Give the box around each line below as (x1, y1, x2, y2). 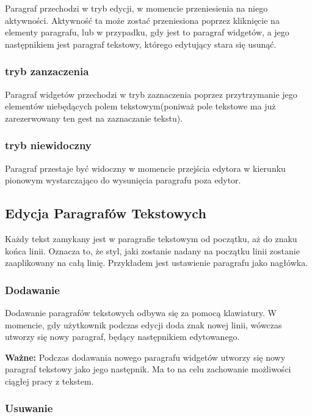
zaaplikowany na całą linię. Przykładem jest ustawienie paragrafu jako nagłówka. (5, 256, 308, 269)
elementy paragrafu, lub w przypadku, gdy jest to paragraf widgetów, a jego (5, 26, 289, 39)
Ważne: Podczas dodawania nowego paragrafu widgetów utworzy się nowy (5, 350, 286, 363)
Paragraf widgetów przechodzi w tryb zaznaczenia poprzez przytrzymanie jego (5, 87, 297, 100)
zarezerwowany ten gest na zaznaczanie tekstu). (5, 111, 183, 124)
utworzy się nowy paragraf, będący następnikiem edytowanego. (5, 330, 240, 343)
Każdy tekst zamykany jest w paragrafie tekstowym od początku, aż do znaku (5, 232, 297, 245)
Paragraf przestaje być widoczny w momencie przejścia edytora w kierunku (5, 161, 286, 174)
